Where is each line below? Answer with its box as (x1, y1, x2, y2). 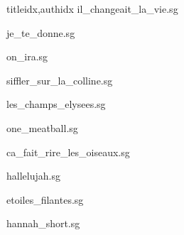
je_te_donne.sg (6, 25, 75, 40)
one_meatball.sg (6, 120, 78, 135)
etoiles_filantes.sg (6, 192, 84, 207)
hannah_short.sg (6, 216, 80, 231)
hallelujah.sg (6, 168, 60, 183)
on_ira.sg (6, 49, 48, 64)
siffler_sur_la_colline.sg (6, 72, 113, 87)
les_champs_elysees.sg (6, 97, 106, 111)
